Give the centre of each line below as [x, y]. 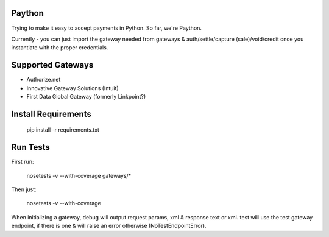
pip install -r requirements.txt [63, 130]
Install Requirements [51, 114]
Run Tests [30, 147]
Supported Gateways [52, 65]
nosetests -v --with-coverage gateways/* [79, 175]
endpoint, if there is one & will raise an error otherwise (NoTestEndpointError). [109, 226]
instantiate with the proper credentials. [60, 48]
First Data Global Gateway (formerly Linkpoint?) [86, 96]
